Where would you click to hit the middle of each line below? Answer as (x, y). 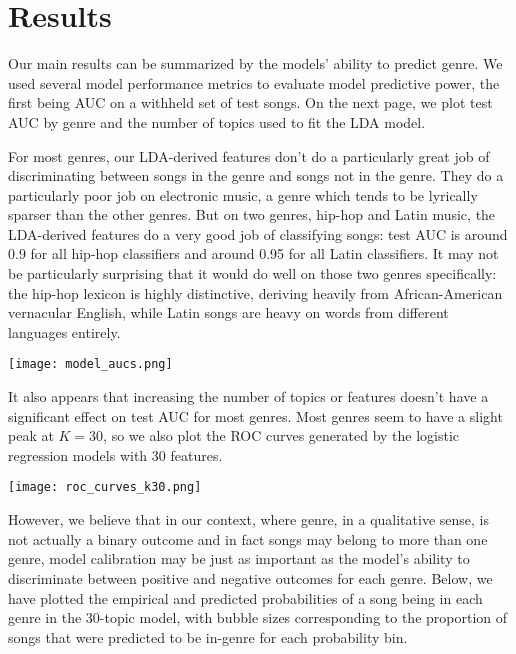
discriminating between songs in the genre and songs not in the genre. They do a (256, 175)
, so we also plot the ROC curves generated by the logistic (281, 435)
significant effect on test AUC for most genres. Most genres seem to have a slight (255, 415)
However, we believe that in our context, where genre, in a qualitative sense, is (248, 519)
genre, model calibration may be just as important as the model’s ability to (239, 558)
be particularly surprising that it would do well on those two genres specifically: (252, 273)
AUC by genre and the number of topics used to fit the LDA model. (217, 121)
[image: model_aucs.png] (90, 364)
